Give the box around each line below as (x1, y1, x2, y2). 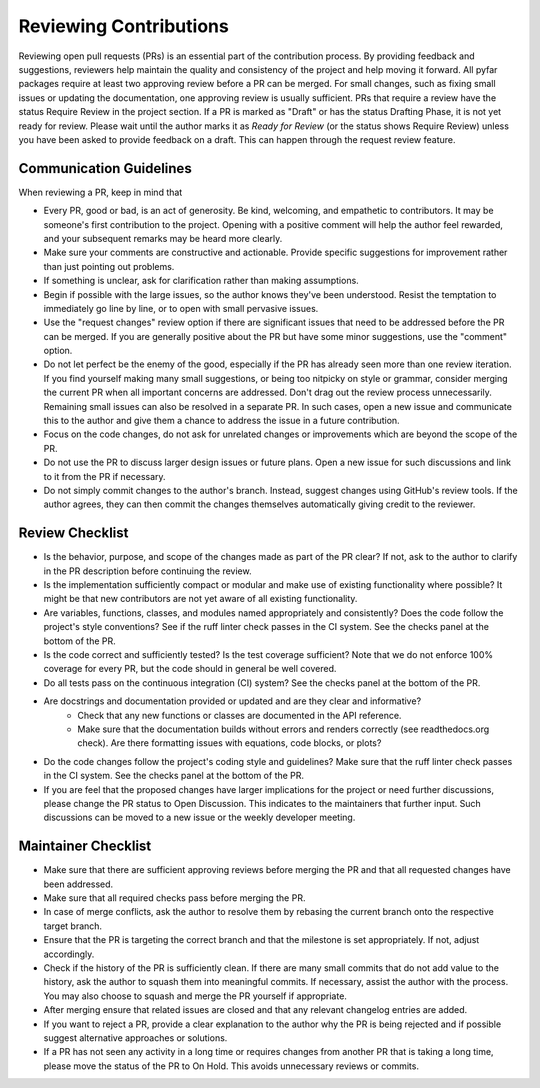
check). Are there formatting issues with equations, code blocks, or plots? (77, 737, 382, 749)
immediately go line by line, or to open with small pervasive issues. (43, 302, 319, 314)
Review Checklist (18, 525, 129, 542)
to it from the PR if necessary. (43, 470, 166, 482)
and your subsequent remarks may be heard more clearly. (43, 232, 283, 244)
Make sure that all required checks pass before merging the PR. (43, 892, 306, 904)
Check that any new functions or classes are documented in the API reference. (77, 709, 402, 721)
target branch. (43, 920, 103, 932)
